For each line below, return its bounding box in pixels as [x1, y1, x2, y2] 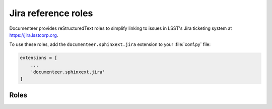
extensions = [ [20, 55, 57, 61]
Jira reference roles [9, 8, 93, 19]
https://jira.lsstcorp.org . [9, 32, 58, 38]
